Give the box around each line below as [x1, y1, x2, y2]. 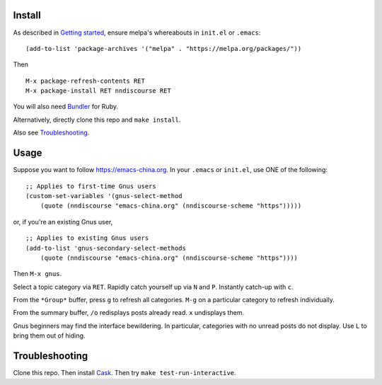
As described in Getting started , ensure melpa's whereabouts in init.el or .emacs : [13, 28, 261, 37]
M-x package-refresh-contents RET [25, 76, 145, 85]
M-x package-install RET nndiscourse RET [25, 87, 171, 95]
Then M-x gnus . [13, 270, 62, 278]
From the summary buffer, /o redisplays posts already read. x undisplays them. [13, 309, 244, 317]
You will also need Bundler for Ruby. [13, 103, 118, 111]
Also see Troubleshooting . [13, 128, 90, 137]
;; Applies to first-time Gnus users [25, 182, 157, 190]
